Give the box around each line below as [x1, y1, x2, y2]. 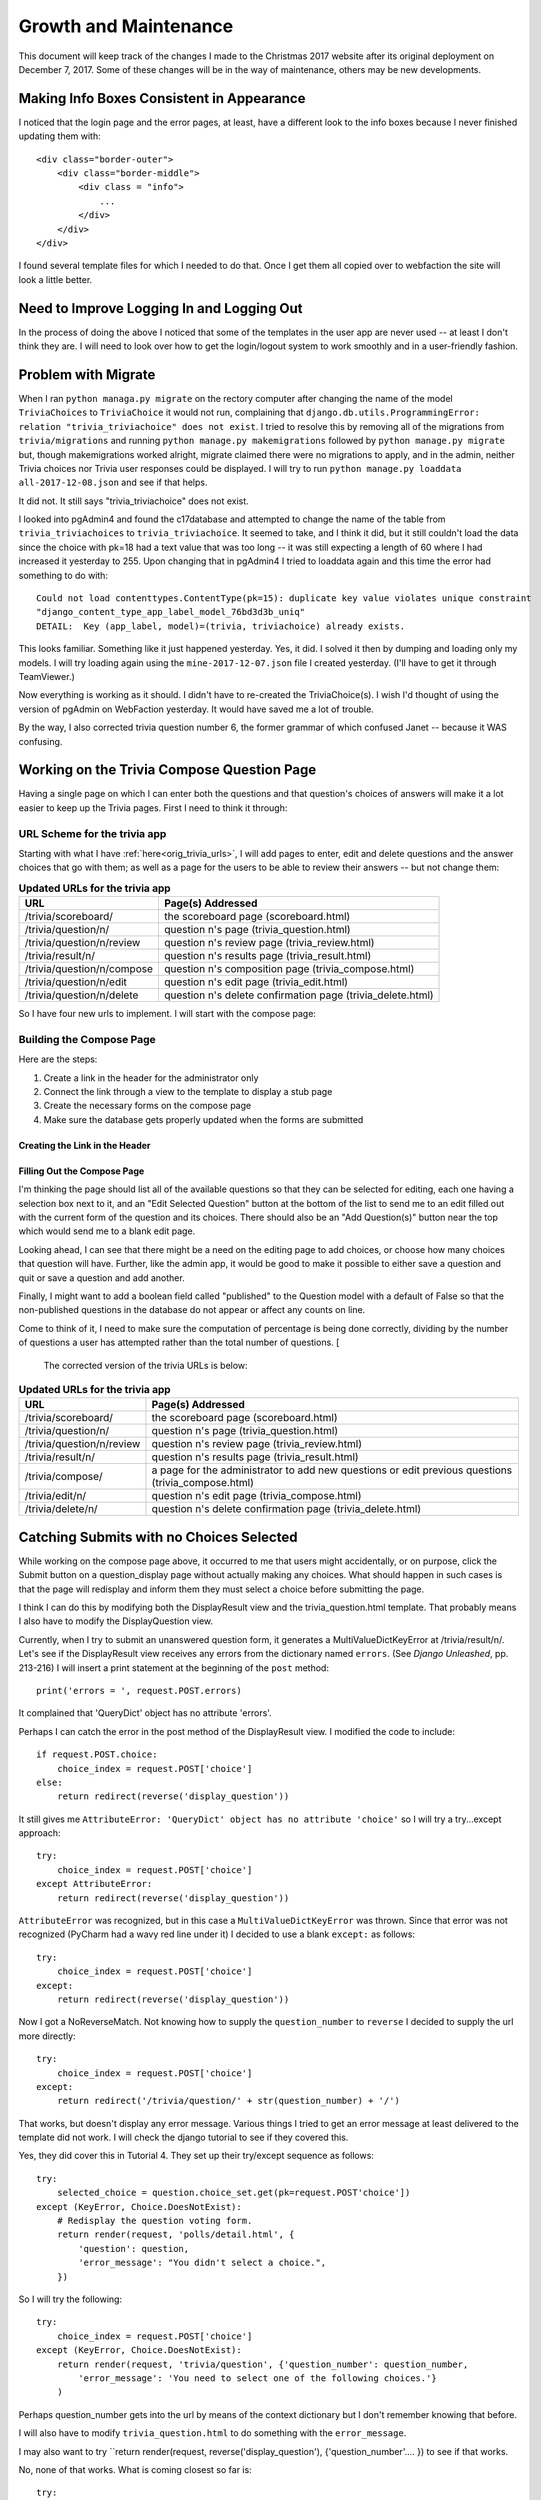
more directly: [18, 2030, 76, 2042]
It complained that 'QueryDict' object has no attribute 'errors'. [18, 1707, 272, 1719]
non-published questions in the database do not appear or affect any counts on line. [18, 1304, 366, 1316]
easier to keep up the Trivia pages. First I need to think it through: [18, 801, 288, 814]
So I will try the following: [18, 2293, 123, 2305]
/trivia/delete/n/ [24, 1502, 99, 1516]
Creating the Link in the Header [18, 1139, 151, 1151]
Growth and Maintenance [18, 15, 234, 37]
